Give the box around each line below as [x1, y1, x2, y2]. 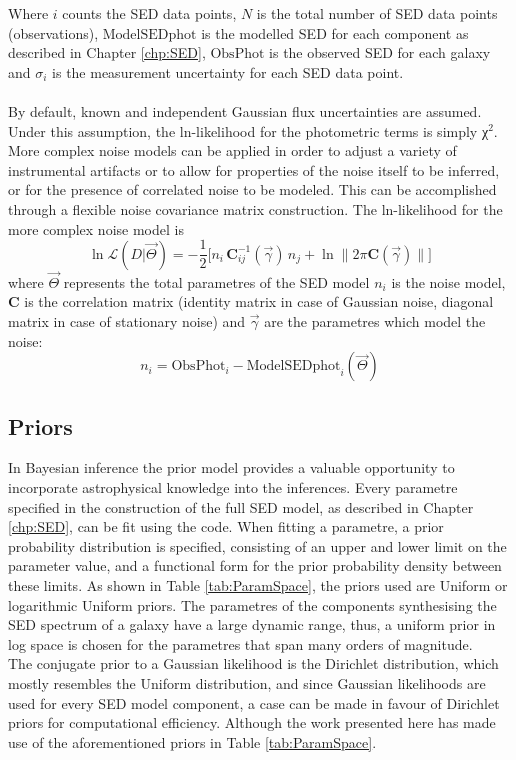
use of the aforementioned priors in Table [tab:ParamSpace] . [8, 731, 377, 752]
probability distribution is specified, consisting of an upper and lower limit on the [8, 535, 507, 556]
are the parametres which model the [264, 311, 486, 331]
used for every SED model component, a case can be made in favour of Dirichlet [8, 692, 500, 713]
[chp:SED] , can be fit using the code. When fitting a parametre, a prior [8, 516, 444, 537]
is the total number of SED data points [256, 3, 498, 23]
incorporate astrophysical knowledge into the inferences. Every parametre [8, 476, 458, 497]
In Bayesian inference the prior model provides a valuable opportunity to [8, 457, 455, 478]
